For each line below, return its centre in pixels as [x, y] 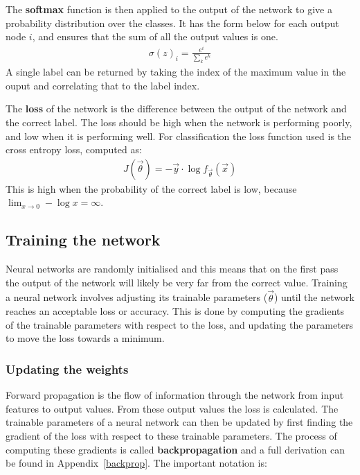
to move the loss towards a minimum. [85, 338]
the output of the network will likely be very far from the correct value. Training [177, 282]
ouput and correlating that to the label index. [103, 85]
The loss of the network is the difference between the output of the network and [176, 109]
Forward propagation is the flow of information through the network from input [175, 395]
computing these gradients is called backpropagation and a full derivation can [175, 449]
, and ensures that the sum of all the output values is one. [155, 36]
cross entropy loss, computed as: [74, 149]
